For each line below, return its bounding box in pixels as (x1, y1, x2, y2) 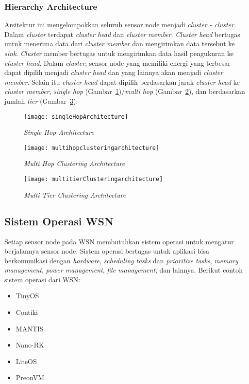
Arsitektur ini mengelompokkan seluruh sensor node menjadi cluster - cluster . (4, 19, 236, 30)
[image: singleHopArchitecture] (24, 113, 128, 120)
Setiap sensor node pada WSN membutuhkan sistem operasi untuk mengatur (4, 236, 234, 246)
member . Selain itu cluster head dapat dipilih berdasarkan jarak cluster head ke (4, 76, 240, 87)
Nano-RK (16, 340, 44, 350)
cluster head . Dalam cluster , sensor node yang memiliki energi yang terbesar (4, 57, 231, 68)
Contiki (16, 307, 38, 317)
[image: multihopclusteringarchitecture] (24, 144, 160, 151)
